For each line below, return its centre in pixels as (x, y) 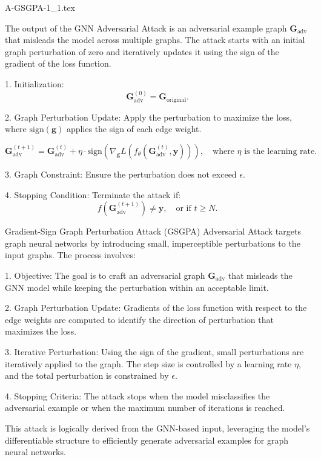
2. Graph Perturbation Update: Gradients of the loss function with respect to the (156, 308)
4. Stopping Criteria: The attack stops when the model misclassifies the (137, 395)
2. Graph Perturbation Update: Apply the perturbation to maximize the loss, (148, 117)
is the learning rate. (281, 152)
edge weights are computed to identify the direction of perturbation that (139, 319)
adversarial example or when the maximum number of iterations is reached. (145, 408)
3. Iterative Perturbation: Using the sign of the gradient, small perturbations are (154, 351)
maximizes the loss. (41, 331)
